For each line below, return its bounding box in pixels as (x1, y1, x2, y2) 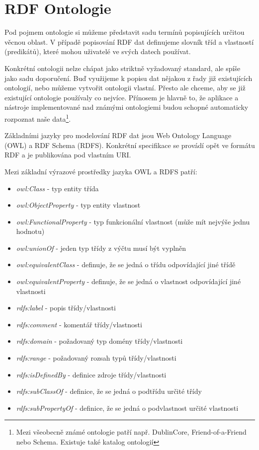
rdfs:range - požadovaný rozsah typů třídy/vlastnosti (16, 353, 176, 363)
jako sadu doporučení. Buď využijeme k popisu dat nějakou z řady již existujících (4, 73, 253, 83)
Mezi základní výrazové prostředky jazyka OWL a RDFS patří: (4, 166, 197, 176)
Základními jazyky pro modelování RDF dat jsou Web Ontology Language (4, 130, 232, 141)
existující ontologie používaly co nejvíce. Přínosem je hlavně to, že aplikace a (4, 92, 239, 102)
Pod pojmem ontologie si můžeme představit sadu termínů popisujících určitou (4, 27, 245, 37)
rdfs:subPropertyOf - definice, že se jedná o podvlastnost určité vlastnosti (16, 402, 239, 413)
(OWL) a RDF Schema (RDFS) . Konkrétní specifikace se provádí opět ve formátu (4, 140, 255, 150)
